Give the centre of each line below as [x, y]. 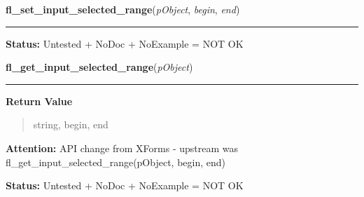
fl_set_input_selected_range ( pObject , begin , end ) [123, 9]
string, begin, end [71, 124]
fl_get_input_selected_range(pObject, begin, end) [115, 162]
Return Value [39, 101]
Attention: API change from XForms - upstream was [122, 148]
